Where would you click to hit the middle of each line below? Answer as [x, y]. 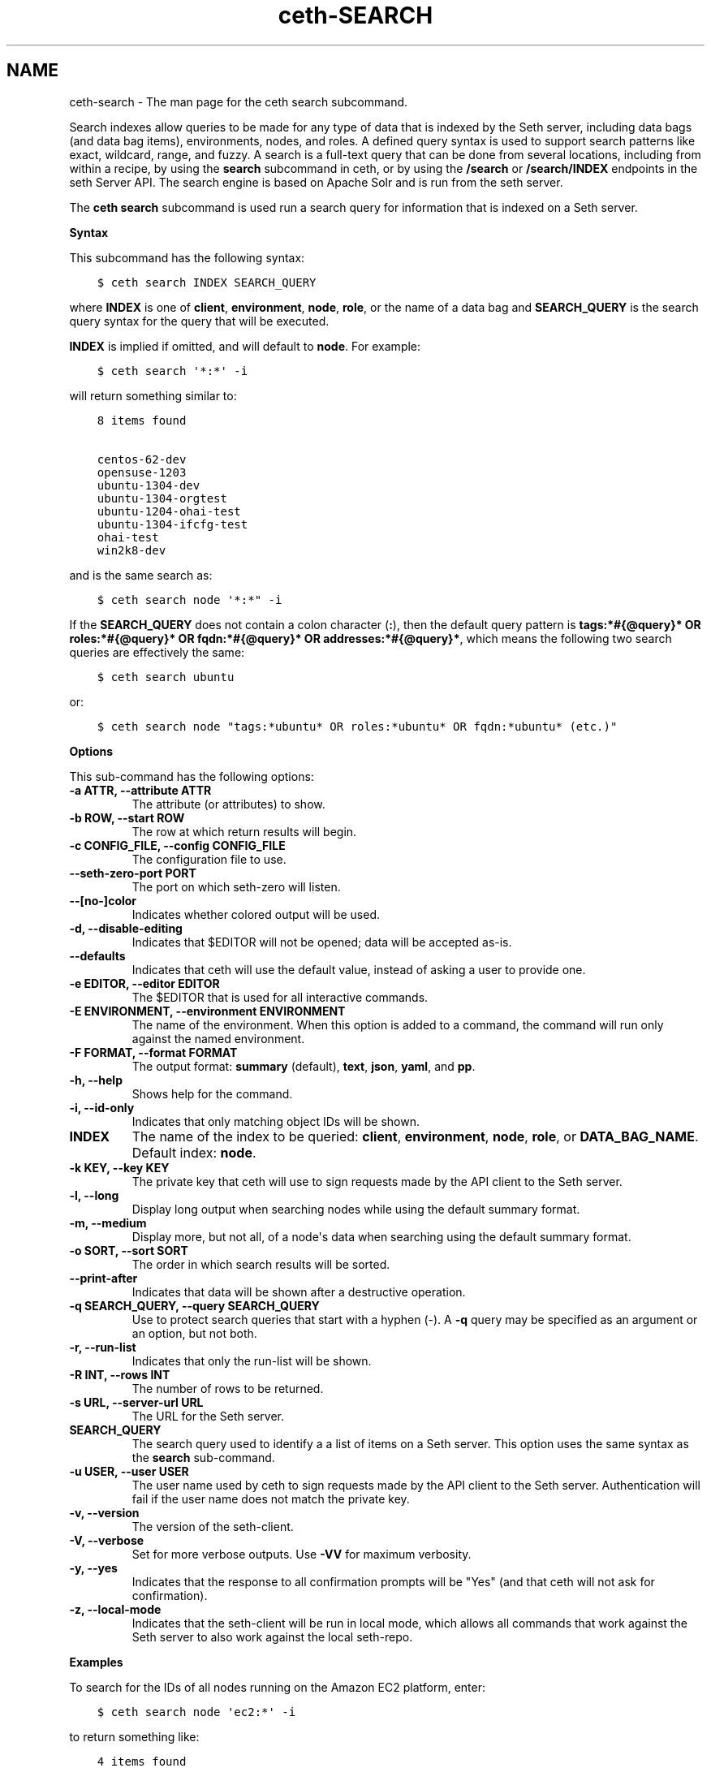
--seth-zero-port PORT [133, 873]
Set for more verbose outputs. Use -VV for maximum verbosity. [302, 1554]
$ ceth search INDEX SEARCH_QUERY [207, 282]
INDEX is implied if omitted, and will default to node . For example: [245, 346]
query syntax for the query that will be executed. [199, 321]
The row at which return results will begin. [244, 831]
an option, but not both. [194, 1333]
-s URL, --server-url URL [136, 1402]
